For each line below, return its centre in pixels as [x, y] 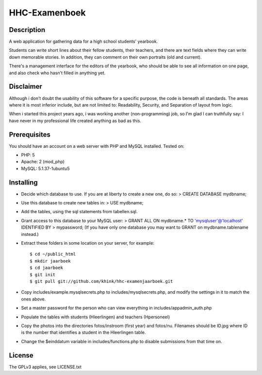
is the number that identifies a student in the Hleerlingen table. [83, 332]
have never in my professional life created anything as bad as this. [75, 121]
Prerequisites [30, 134]
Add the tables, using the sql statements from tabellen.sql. [79, 212]
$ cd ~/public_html [53, 254]
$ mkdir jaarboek [50, 261]
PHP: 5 [28, 155]
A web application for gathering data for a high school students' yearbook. [83, 42]
